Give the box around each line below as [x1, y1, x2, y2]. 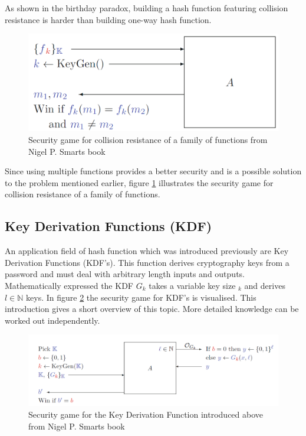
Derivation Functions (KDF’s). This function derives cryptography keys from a [5, 256, 289, 268]
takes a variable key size [149, 279, 236, 291]
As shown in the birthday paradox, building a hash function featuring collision [5, 2, 288, 14]
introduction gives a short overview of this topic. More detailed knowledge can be [5, 302, 299, 315]
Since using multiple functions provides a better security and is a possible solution [5, 165, 302, 177]
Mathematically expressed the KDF [5, 279, 133, 291]
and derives [244, 279, 285, 291]
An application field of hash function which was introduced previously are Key [5, 245, 289, 257]
